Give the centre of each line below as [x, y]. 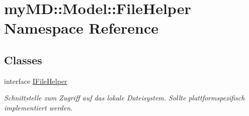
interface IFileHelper [36, 81]
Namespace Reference [81, 28]
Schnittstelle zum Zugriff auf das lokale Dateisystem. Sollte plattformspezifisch [124, 98]
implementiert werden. [38, 107]
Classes [23, 60]
